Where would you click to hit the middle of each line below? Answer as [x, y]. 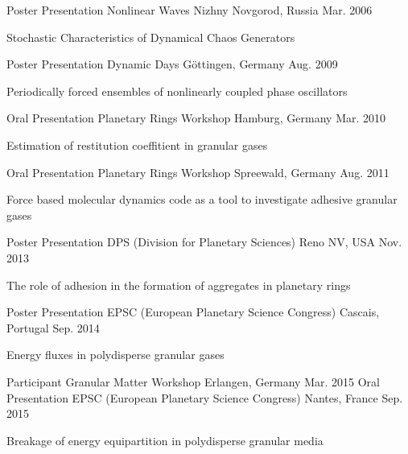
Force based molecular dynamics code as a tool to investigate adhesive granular [202, 199]
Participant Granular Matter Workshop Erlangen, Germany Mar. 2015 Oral [193, 381]
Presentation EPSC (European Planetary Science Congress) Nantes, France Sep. [205, 397]
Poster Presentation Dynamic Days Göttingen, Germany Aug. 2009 [172, 64]
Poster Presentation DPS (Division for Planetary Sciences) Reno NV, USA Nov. [204, 242]
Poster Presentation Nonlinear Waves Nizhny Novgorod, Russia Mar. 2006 [190, 10]
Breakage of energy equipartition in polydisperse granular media [165, 440]
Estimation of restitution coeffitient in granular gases [137, 144]
